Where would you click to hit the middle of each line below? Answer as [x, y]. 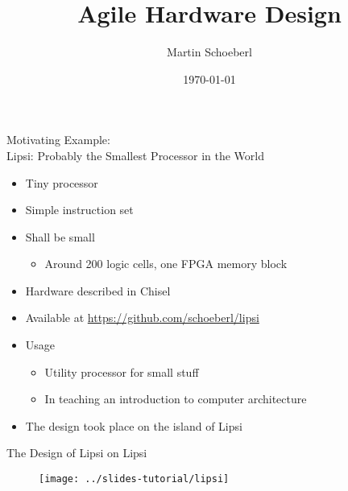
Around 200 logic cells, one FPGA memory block [166, 264]
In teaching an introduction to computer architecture [176, 399]
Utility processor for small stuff [122, 371]
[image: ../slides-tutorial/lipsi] [134, 479]
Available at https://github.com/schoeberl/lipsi [142, 318]
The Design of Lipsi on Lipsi [77, 453]
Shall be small [60, 236]
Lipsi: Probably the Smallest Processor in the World [135, 155]
